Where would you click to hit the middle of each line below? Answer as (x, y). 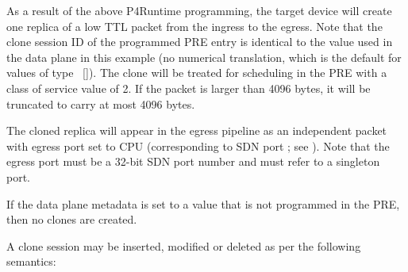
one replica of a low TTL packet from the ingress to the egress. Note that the (194, 26)
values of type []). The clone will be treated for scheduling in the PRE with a (197, 73)
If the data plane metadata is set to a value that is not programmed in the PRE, (203, 203)
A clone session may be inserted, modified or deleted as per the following (184, 245)
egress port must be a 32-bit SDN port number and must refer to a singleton (193, 161)
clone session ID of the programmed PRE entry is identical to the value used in (200, 42)
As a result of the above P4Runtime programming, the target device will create (199, 10)
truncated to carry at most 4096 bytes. (101, 103)
